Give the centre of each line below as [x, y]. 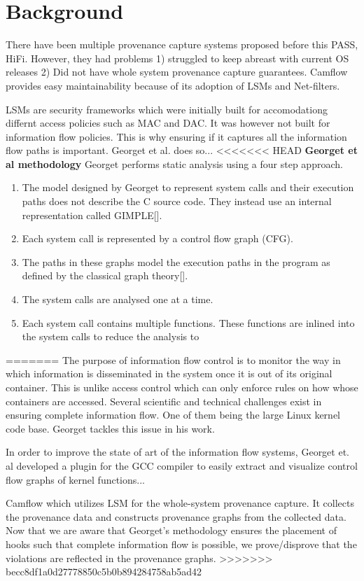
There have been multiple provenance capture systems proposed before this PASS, [182, 44]
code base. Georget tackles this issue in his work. [110, 428]
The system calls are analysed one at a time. [118, 299]
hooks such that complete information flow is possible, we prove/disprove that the [181, 544]
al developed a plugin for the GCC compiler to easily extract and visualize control [182, 465]
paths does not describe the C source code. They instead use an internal [177, 201]
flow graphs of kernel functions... [75, 479]
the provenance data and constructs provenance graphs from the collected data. [176, 516]
